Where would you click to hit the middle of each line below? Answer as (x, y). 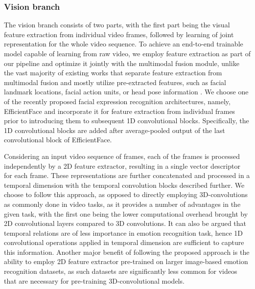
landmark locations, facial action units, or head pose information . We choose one (126, 92)
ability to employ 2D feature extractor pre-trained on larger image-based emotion (126, 261)
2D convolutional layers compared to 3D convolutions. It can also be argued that (125, 223)
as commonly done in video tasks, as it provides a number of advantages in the (122, 204)
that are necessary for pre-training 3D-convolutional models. (94, 280)
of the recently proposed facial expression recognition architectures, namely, (117, 101)
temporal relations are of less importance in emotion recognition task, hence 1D (123, 233)
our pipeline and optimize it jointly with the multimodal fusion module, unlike (122, 63)
